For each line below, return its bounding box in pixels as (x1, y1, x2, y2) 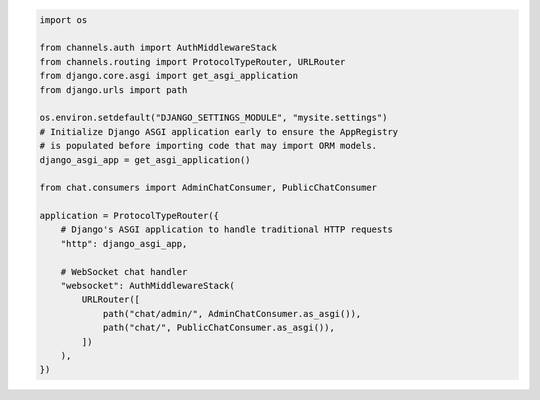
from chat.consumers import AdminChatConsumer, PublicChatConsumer (39, 182, 378, 194)
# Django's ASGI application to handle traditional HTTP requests (60, 224, 394, 235)
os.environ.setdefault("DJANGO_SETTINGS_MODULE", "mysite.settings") (39, 112, 388, 124)
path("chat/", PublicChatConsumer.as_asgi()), (102, 322, 335, 334)
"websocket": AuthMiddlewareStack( (60, 280, 235, 292)
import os (39, 14, 88, 25)
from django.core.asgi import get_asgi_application (39, 70, 299, 82)
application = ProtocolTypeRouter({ (39, 210, 220, 222)
